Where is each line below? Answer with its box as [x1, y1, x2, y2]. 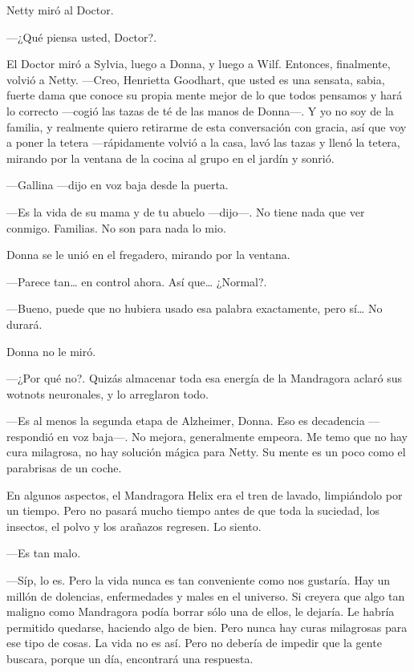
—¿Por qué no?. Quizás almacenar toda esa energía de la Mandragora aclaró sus [6, 370, 403, 387]
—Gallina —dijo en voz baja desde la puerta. [6, 176, 229, 193]
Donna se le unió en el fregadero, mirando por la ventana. [6, 246, 290, 263]
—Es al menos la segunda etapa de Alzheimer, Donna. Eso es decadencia [6, 412, 365, 429]
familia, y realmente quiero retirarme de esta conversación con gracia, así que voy [6, 118, 407, 135]
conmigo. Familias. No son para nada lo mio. [6, 219, 226, 236]
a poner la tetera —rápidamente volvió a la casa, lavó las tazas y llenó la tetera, [6, 134, 400, 151]
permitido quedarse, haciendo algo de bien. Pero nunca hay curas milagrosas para [6, 618, 408, 635]
